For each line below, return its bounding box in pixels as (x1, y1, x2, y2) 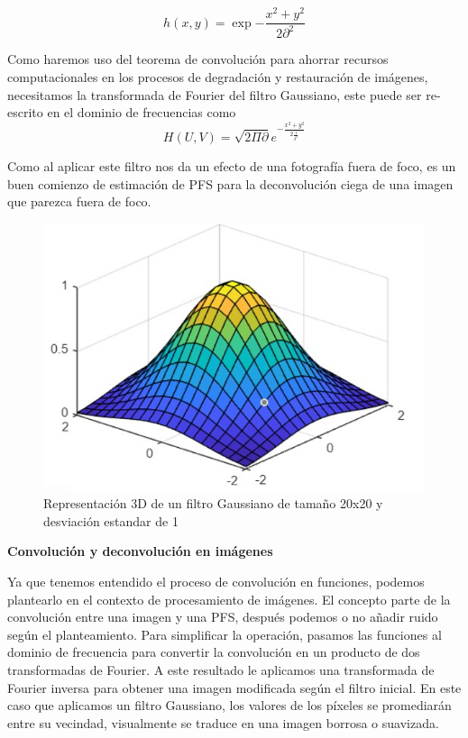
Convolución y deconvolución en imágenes (7, 542, 273, 560)
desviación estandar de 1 (43, 511, 179, 530)
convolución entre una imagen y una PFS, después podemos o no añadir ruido (7, 607, 438, 626)
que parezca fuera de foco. (7, 192, 151, 211)
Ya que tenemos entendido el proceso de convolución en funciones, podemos (7, 572, 425, 591)
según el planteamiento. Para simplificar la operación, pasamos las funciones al (7, 624, 442, 643)
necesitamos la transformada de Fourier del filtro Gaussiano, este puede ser (7, 85, 422, 104)
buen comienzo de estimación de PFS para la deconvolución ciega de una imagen (7, 174, 454, 193)
